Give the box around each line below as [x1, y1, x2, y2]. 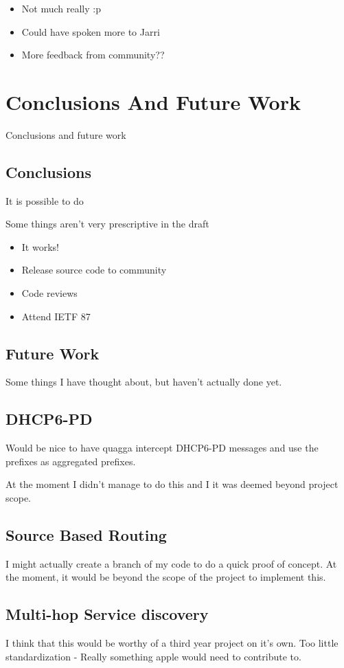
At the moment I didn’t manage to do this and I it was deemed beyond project [5, 477, 339, 491]
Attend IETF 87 [21, 309, 91, 323]
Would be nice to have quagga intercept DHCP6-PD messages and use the [5, 441, 319, 455]
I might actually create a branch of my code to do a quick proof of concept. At [5, 556, 337, 570]
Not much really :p [21, 1, 101, 15]
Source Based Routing [5, 524, 167, 546]
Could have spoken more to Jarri [21, 24, 160, 38]
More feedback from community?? [21, 47, 165, 62]
